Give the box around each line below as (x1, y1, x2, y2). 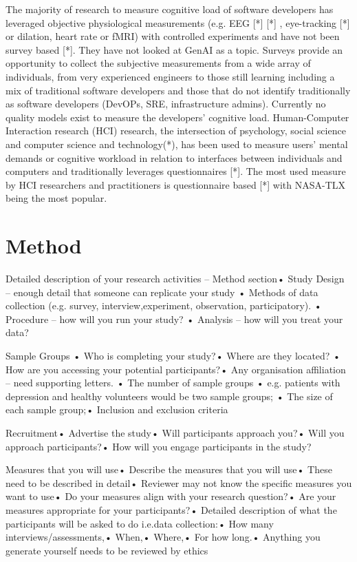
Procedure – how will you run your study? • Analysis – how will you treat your (6, 311, 343, 326)
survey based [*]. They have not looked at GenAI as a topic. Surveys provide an (6, 42, 343, 56)
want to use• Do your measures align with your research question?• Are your (6, 489, 336, 503)
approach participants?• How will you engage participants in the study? (6, 439, 312, 453)
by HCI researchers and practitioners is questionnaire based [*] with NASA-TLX (6, 177, 345, 191)
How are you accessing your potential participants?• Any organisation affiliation (6, 362, 346, 376)
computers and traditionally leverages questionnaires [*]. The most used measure (6, 164, 346, 178)
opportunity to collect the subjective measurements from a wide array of (6, 56, 311, 70)
